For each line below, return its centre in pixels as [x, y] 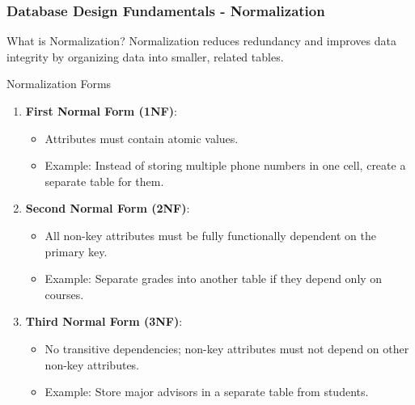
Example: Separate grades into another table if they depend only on [214, 278]
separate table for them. [104, 181]
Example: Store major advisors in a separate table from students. [207, 392]
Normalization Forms [59, 84]
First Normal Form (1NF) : [101, 111]
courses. [64, 294]
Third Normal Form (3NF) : [104, 321]
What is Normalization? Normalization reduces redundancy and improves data [201, 41]
